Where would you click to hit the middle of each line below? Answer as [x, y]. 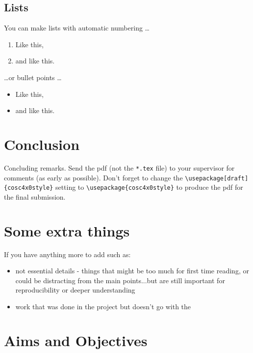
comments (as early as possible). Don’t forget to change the [93, 177]
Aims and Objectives [76, 340]
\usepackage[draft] [217, 178]
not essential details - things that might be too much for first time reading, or [132, 271]
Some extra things [67, 230]
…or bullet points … [33, 77]
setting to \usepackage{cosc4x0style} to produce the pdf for [149, 187]
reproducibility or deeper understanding [75, 290]
